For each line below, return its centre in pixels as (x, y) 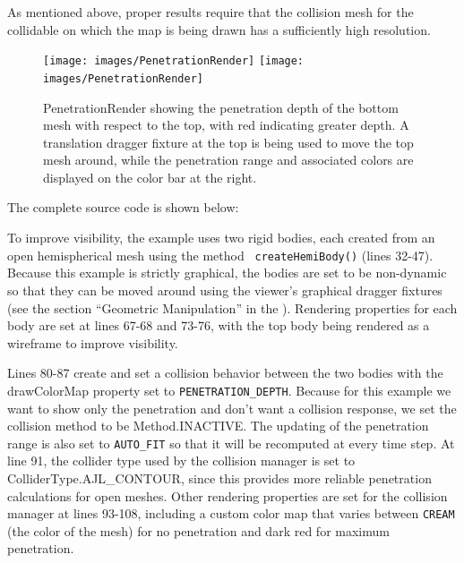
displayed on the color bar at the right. (150, 177)
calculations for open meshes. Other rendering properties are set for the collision (228, 495)
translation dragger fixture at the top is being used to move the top (228, 142)
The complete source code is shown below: (123, 207)
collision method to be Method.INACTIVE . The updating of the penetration (218, 426)
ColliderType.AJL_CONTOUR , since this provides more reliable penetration (219, 478)
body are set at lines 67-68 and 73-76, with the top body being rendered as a (219, 325)
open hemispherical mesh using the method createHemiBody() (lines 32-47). (220, 255)
